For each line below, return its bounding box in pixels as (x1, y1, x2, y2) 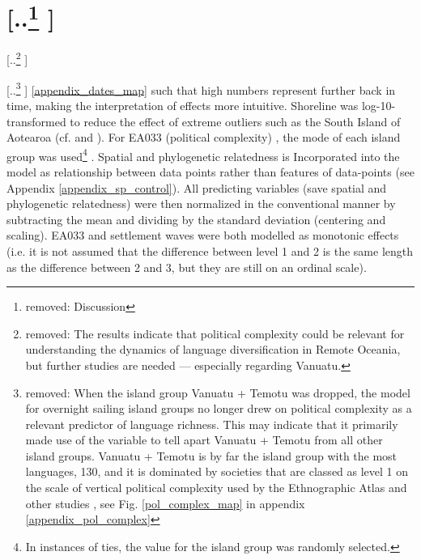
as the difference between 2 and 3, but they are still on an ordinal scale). (6, 258, 367, 275)
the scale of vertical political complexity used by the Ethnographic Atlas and (25, 479, 407, 496)
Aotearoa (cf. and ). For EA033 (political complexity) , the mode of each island (6, 129, 401, 146)
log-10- (361, 96, 396, 113)
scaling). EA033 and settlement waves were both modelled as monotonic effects (6, 227, 399, 244)
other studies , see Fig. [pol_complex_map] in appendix (25, 494, 305, 511)
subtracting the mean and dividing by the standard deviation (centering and (6, 210, 386, 227)
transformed (6, 112, 66, 129)
